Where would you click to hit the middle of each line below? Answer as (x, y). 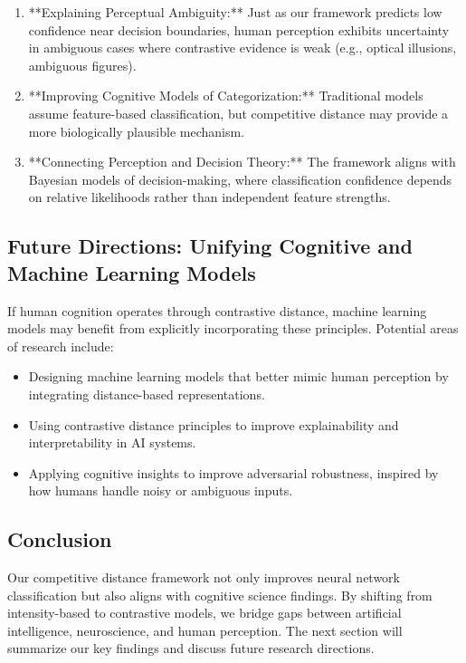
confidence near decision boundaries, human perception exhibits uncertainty (239, 29)
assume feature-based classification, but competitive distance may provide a (238, 113)
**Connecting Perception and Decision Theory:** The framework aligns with (242, 162)
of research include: (61, 346)
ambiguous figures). (82, 65)
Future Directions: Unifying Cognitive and (210, 246)
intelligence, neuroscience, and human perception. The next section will (205, 630)
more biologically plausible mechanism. (136, 131)
